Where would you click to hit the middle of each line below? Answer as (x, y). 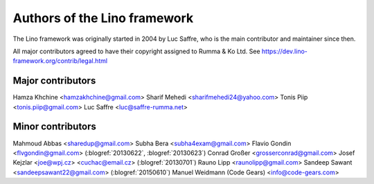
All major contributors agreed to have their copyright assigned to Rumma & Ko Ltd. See (136, 51)
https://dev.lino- (284, 51)
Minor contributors (55, 127)
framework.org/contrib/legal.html (60, 61)
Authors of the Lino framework (103, 18)
